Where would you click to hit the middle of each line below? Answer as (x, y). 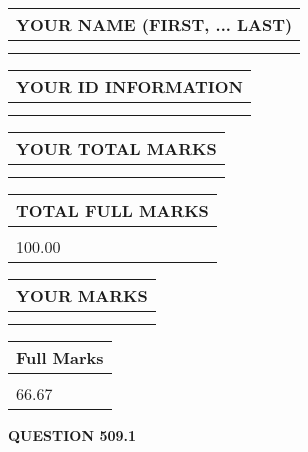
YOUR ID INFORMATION (129, 86)
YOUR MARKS (82, 295)
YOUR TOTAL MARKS (116, 148)
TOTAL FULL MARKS (112, 210)
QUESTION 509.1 (72, 435)
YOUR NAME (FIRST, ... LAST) (154, 24)
